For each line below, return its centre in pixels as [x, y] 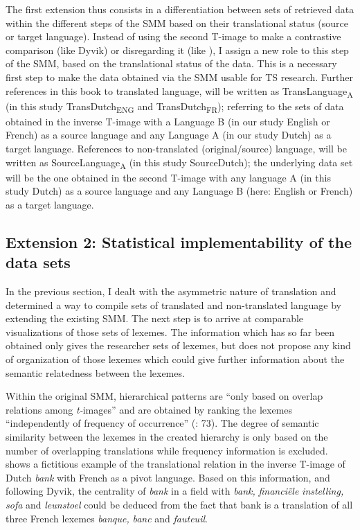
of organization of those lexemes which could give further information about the [175, 359]
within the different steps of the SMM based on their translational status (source [177, 23]
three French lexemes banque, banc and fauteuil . [107, 518]
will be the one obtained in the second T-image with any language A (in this [168, 177]
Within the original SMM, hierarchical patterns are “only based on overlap [164, 396]
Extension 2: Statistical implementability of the [179, 241]
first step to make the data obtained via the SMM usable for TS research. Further [180, 77]
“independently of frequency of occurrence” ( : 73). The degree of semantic [162, 423]
